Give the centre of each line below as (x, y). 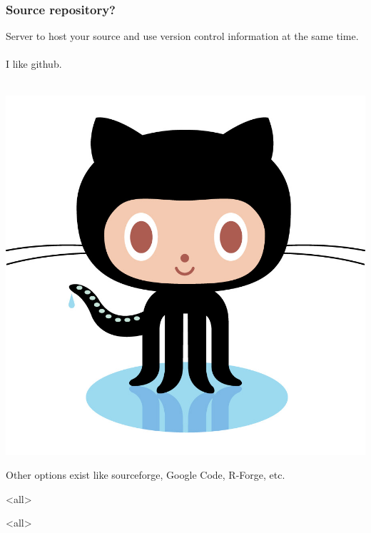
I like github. (34, 64)
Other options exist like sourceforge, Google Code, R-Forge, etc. (146, 475)
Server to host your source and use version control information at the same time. (182, 36)
